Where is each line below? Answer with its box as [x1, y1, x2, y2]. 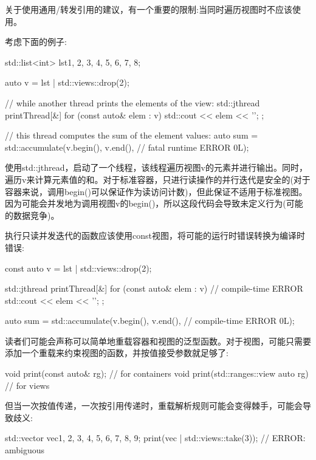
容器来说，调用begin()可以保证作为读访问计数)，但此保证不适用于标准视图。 [5, 185, 307, 197]
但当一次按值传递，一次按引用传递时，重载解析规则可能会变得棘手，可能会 [5, 399, 303, 412]
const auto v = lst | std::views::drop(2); [5, 261, 152, 274]
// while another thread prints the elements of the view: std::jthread [5, 96, 260, 109]
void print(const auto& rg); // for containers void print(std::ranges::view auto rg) [5, 367, 309, 380]
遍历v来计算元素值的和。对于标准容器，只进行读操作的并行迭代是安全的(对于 [5, 173, 311, 185]
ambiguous [5, 444, 45, 456]
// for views [5, 379, 50, 391]
